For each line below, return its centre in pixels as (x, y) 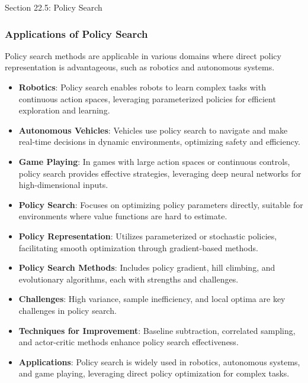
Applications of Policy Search (76, 33)
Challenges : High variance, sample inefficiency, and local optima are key (152, 299)
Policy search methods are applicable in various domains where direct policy (143, 55)
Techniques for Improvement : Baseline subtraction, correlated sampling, (157, 330)
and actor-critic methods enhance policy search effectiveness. (129, 342)
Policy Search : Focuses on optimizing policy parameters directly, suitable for (161, 204)
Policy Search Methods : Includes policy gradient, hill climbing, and (147, 267)
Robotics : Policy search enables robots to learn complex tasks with (142, 87)
